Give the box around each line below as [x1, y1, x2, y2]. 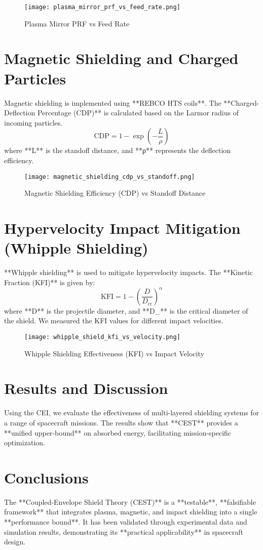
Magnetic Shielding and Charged [4, 48, 239, 69]
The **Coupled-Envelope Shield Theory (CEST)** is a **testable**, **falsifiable [4, 496, 256, 507]
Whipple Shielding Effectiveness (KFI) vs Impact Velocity [24, 348, 204, 358]
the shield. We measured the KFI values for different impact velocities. [4, 315, 223, 326]
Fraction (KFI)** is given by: [4, 277, 95, 287]
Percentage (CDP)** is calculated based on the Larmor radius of [37, 107, 239, 118]
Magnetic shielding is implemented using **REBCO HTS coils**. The [4, 97, 221, 108]
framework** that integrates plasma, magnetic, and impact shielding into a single [4, 506, 257, 517]
